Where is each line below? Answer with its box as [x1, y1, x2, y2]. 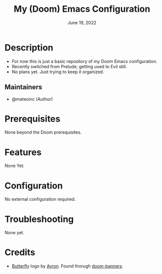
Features [4, 146, 42, 158]
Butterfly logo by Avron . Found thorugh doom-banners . [11, 263, 124, 269]
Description [4, 42, 54, 53]
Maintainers [4, 83, 43, 91]
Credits [4, 247, 35, 258]
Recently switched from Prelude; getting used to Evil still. [11, 63, 127, 69]
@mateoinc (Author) [11, 96, 53, 102]
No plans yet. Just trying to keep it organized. [11, 69, 104, 75]
